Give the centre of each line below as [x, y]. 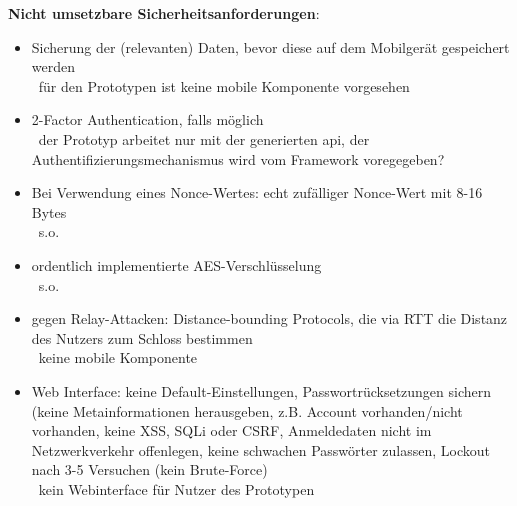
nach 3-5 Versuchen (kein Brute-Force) [149, 469]
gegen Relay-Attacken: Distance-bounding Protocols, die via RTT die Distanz [269, 318]
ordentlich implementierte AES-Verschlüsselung [176, 264]
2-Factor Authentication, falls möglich [147, 119]
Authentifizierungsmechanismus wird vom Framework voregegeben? [238, 158]
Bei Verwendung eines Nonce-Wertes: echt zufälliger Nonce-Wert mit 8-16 [257, 192]
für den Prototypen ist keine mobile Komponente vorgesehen [224, 85]
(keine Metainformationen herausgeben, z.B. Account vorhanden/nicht [247, 410]
